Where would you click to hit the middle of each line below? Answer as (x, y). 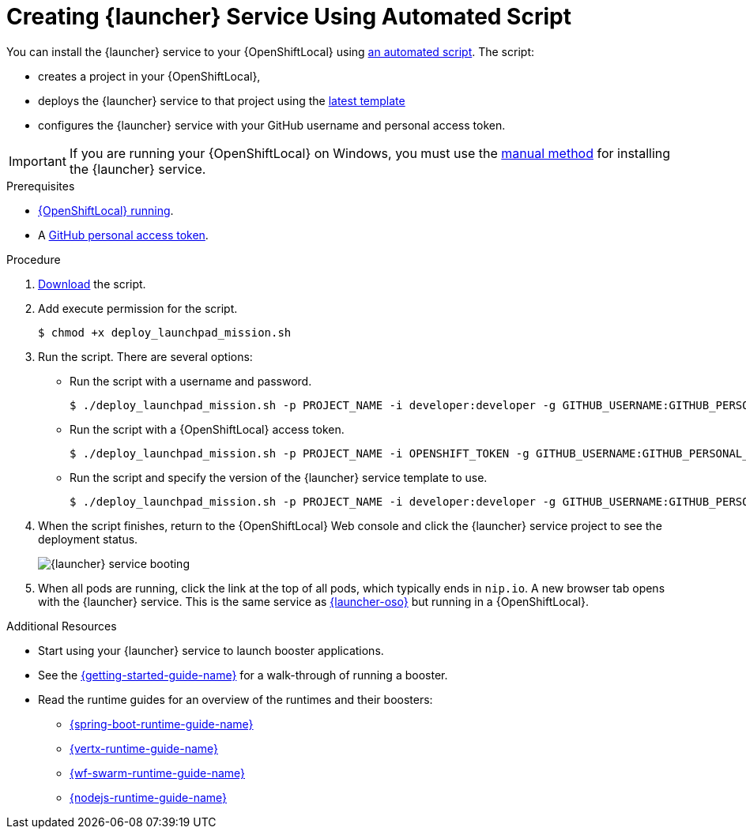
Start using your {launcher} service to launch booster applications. (211, 650)
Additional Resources (62, 626)
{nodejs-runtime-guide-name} (149, 797)
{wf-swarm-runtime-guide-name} (158, 773)
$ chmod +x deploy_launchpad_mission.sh (165, 332)
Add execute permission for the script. (138, 308)
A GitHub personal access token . (123, 235)
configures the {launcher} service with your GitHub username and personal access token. (272, 125)
